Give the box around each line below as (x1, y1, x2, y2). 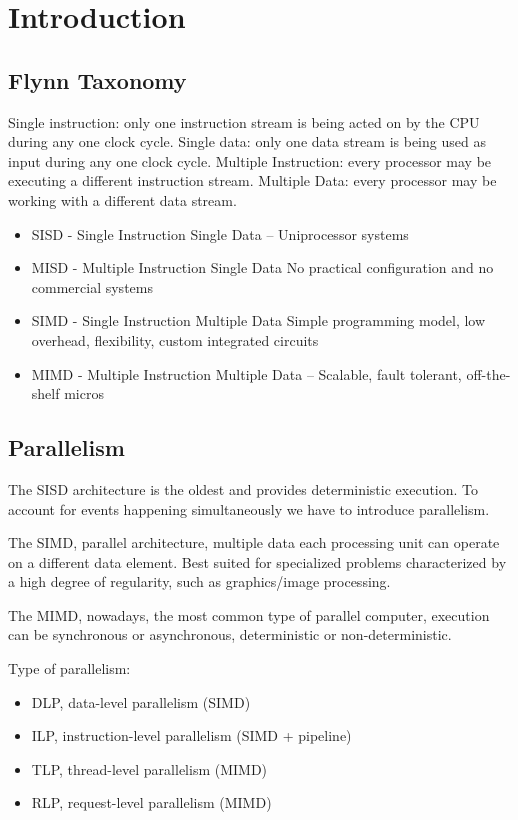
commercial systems (31, 276, 153, 297)
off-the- (466, 363, 511, 384)
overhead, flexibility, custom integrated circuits (31, 329, 319, 350)
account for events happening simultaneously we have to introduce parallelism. (8, 498, 490, 519)
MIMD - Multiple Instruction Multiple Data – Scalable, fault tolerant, (31, 363, 462, 384)
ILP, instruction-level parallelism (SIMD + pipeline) (31, 725, 352, 746)
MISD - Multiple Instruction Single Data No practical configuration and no (31, 257, 494, 278)
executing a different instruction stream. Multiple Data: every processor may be (8, 170, 497, 191)
